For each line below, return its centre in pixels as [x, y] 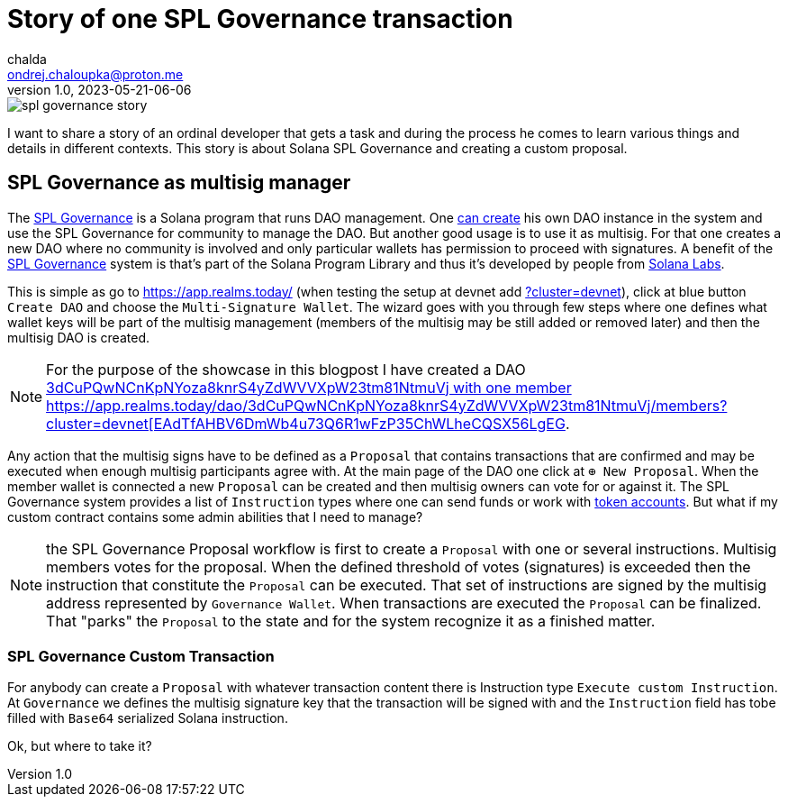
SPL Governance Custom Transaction [141, 656]
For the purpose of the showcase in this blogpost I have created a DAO [286, 369]
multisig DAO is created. [78, 337]
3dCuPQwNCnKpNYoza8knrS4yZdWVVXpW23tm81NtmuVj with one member [309, 387]
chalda [27, 59]
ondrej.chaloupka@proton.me [95, 74]
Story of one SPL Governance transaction [260, 19]
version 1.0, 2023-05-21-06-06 [100, 89]
